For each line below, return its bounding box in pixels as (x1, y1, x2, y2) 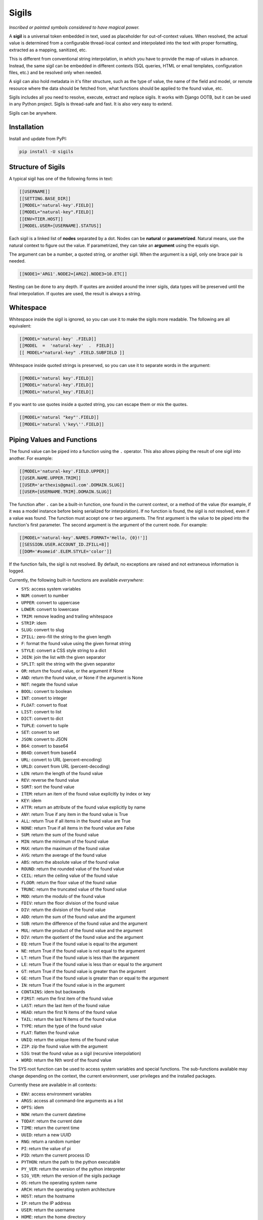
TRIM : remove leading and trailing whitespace (21, 613, 113, 619)
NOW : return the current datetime (21, 1111, 86, 1117)
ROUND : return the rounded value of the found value (21, 866, 124, 872)
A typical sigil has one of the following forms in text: (9, 176, 113, 182)
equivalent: (9, 323, 32, 329)
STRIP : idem (21, 620, 47, 626)
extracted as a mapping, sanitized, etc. (9, 47, 87, 53)
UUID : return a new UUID (21, 1132, 72, 1138)
